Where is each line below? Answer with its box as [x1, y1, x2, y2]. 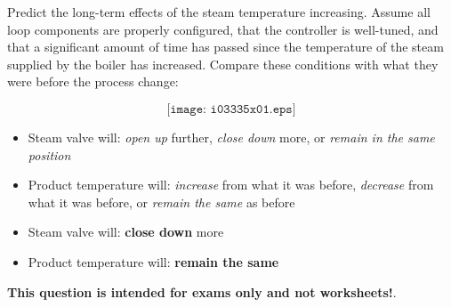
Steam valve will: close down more [28, 222, 224, 241]
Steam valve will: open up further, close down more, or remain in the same [28, 127, 435, 146]
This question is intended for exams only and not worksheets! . [7, 282, 397, 301]
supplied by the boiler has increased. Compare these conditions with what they [7, 54, 439, 73]
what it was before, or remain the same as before [28, 192, 295, 211]
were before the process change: [7, 72, 179, 91]
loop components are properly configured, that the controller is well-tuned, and [7, 20, 439, 38]
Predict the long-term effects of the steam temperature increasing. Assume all [7, 3, 431, 20]
